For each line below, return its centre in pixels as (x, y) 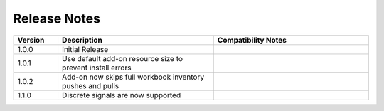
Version (31, 40)
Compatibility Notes (252, 40)
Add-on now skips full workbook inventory (133, 77)
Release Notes (57, 18)
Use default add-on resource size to (122, 58)
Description (82, 40)
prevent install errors (96, 68)
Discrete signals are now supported (121, 95)
